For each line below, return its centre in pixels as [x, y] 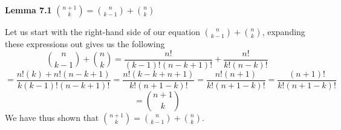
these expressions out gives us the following [85, 44]
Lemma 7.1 [28, 10]
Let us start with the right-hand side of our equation [102, 31]
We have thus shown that [52, 117]
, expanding [284, 31]
